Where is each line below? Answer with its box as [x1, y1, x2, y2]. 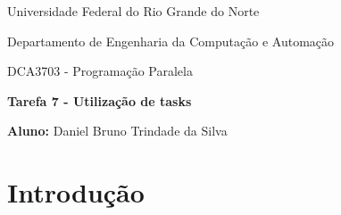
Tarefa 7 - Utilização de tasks [7, 91, 192, 110]
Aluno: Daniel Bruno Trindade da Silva [7, 121, 228, 140]
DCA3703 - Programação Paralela [7, 62, 193, 80]
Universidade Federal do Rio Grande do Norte [7, 2, 260, 20]
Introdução [7, 174, 145, 211]
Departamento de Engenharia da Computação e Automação [7, 31, 335, 50]
